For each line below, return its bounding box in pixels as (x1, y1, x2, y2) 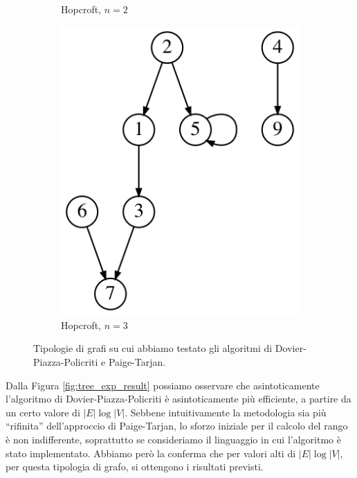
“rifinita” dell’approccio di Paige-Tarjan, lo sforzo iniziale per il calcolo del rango (6, 418, 348, 433)
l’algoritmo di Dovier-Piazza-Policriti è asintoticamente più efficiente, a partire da (6, 391, 351, 406)
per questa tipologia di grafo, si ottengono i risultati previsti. (6, 459, 264, 474)
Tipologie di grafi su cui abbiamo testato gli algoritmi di (33, 341, 273, 355)
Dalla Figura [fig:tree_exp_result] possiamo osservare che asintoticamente (6, 378, 320, 392)
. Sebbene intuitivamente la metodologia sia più (125, 405, 327, 419)
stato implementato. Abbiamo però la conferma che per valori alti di (6, 445, 296, 460)
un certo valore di (6, 405, 80, 419)
